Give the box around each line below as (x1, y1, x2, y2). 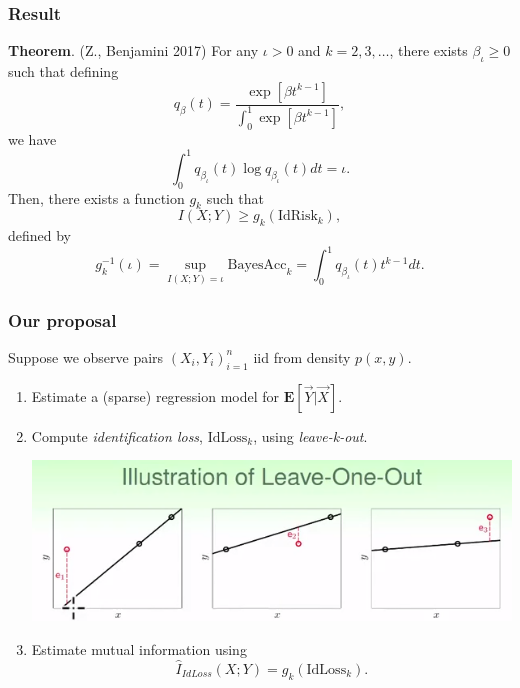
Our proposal (8, 307, 117, 332)
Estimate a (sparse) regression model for (31, 385, 280, 406)
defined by (8, 225, 72, 246)
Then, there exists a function (8, 187, 185, 208)
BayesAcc (227, 258, 287, 273)
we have (8, 128, 57, 149)
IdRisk (277, 209, 318, 224)
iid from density (253, 346, 351, 367)
